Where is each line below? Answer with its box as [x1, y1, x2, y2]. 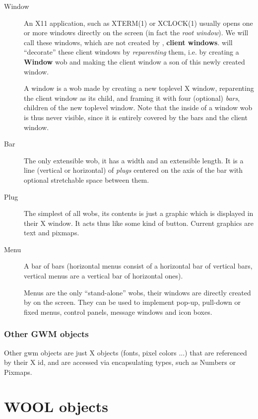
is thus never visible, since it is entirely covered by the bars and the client [24, 112, 248, 122]
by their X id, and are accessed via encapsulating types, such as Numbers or [4, 357, 236, 367]
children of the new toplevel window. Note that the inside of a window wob [24, 102, 253, 113]
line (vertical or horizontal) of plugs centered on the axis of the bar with [24, 165, 243, 175]
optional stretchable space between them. [24, 174, 149, 185]
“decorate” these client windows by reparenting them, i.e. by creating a [24, 47, 239, 57]
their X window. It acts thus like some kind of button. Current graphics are [24, 217, 254, 228]
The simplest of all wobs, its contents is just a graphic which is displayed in [24, 208, 254, 218]
